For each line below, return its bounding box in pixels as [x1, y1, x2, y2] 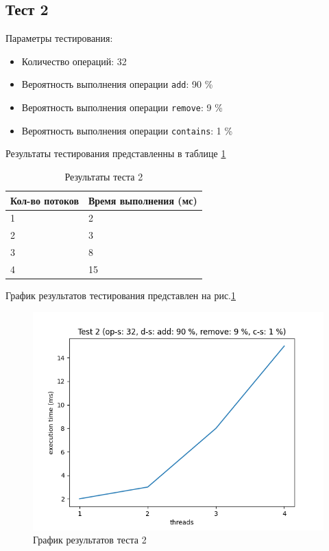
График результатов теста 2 [33, 532, 147, 547]
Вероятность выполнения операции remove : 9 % [21, 100, 223, 115]
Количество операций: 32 [21, 54, 127, 68]
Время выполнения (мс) [88, 193, 197, 207]
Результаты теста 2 [64, 169, 143, 183]
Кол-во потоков [10, 193, 79, 207]
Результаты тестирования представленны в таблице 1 [5, 146, 226, 161]
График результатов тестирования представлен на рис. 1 [5, 288, 236, 303]
